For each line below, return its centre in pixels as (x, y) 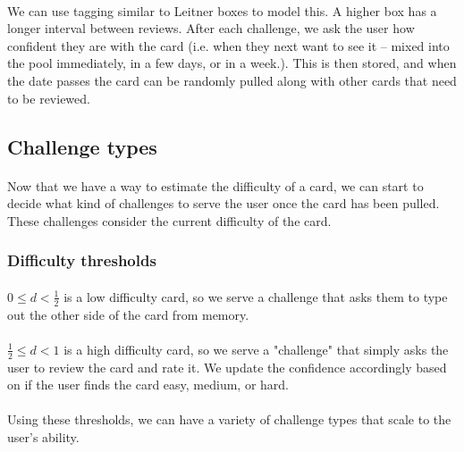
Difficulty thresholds (82, 260)
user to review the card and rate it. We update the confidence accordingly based (227, 367)
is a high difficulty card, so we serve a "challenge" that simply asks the (256, 349)
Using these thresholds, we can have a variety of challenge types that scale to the (229, 419)
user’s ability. (43, 436)
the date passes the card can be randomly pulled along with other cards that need (232, 80)
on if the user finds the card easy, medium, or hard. (148, 385)
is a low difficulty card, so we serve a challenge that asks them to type (256, 296)
